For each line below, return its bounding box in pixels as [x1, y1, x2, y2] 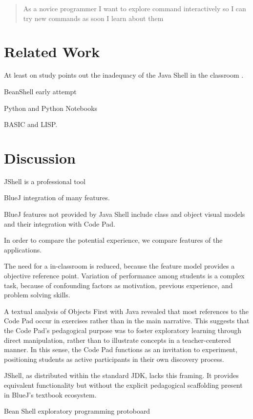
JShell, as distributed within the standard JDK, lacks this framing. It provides [4, 370, 239, 380]
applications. [4, 244, 42, 254]
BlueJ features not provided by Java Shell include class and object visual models [4, 209, 245, 219]
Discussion [4, 147, 76, 168]
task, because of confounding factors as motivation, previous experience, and [4, 280, 233, 290]
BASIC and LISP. [4, 119, 58, 129]
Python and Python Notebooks [4, 103, 98, 113]
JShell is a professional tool [4, 176, 85, 186]
